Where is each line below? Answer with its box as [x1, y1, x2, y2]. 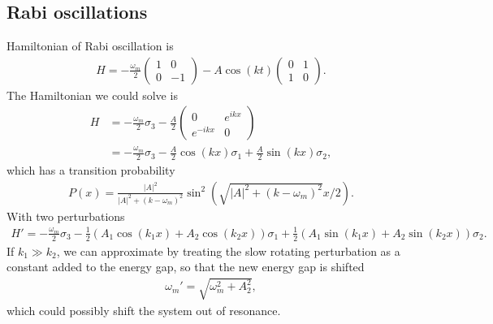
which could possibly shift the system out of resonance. [6, 301, 281, 318]
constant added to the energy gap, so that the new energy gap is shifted [6, 258, 365, 275]
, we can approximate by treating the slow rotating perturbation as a [56, 242, 400, 259]
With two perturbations [6, 207, 125, 224]
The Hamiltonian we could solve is [6, 86, 178, 103]
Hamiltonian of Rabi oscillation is [6, 37, 174, 54]
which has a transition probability [6, 162, 175, 179]
